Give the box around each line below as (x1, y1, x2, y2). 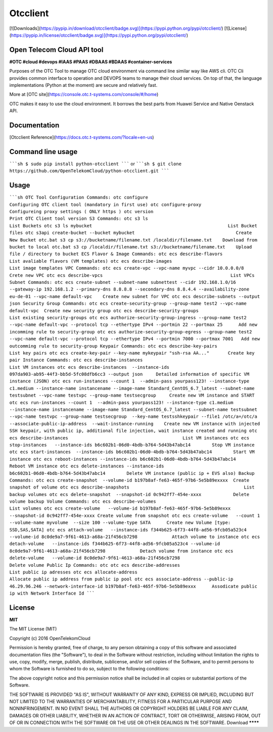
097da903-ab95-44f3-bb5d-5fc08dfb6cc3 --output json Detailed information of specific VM (9, 371, 250, 377)
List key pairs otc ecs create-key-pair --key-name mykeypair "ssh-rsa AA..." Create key (9, 350, 255, 356)
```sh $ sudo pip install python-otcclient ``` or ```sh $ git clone (9, 161, 182, 167)
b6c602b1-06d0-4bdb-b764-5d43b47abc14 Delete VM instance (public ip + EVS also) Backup (9, 470, 255, 476)
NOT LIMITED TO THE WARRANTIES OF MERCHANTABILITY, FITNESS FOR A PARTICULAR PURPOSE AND (9, 698, 232, 704)
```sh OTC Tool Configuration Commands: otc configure (9, 194, 149, 201)
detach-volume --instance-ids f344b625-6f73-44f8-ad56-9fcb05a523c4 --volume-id (9, 541, 220, 547)
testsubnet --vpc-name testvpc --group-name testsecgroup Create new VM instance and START (9, 393, 255, 399)
